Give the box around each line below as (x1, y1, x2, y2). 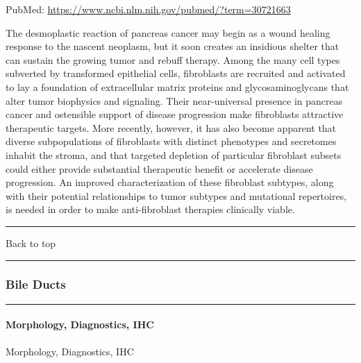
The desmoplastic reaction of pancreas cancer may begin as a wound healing (6, 25, 330, 40)
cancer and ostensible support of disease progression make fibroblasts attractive (6, 107, 344, 121)
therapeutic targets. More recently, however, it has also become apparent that (6, 120, 337, 135)
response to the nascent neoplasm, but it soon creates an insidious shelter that (6, 39, 339, 53)
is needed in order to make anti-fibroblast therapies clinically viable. (6, 202, 295, 217)
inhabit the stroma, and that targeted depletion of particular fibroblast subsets (6, 147, 342, 162)
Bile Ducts (6, 276, 66, 293)
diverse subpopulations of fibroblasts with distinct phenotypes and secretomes (6, 134, 337, 149)
